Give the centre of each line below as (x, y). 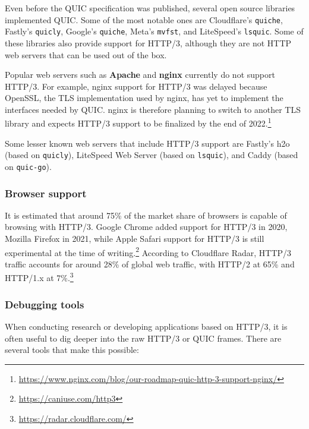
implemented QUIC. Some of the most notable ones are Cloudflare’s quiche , (144, 19)
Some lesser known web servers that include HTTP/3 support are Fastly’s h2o (147, 143)
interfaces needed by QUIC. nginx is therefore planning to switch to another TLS (153, 109)
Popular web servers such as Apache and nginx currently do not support (140, 75)
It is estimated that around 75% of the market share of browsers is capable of (146, 215)
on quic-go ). (28, 166)
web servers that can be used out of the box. (86, 54)
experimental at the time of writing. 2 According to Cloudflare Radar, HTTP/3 (148, 251)
